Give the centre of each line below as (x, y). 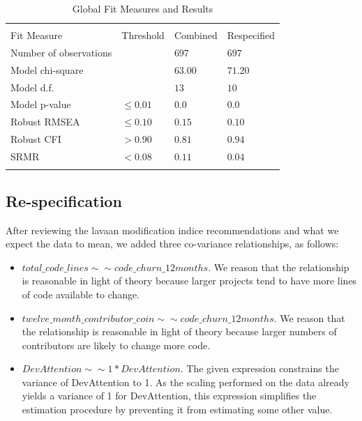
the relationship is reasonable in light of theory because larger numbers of (179, 331)
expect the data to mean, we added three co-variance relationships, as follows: (172, 244)
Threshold (143, 35)
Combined (196, 35)
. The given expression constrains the (259, 368)
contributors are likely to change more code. (116, 345)
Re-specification (64, 200)
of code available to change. (81, 294)
